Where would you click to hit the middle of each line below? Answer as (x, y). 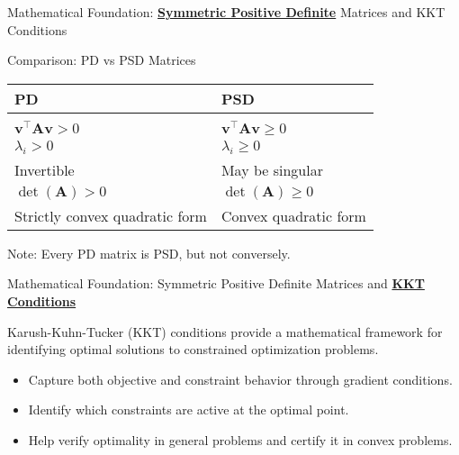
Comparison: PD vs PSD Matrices (102, 60)
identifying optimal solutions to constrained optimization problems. (193, 349)
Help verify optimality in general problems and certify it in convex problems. (240, 439)
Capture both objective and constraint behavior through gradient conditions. (240, 379)
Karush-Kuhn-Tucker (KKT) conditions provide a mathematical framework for (225, 331)
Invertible (45, 169)
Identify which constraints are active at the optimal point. (189, 409)
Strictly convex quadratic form (111, 215)
